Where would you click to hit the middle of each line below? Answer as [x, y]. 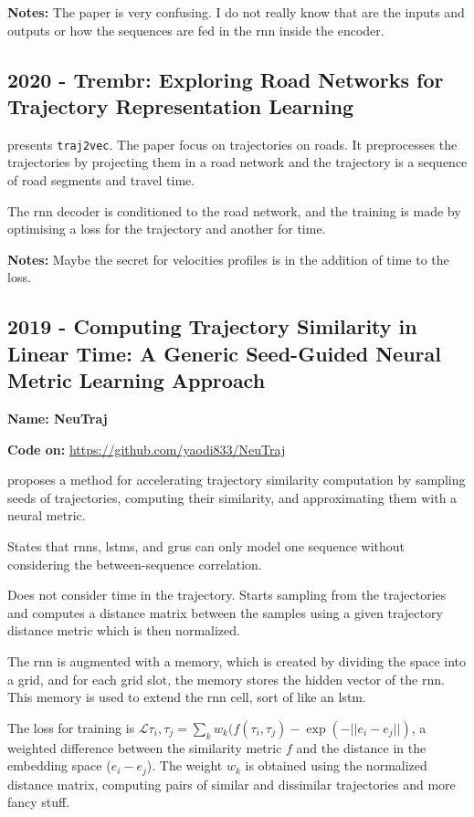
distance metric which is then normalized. [124, 630]
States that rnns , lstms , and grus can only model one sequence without [206, 545]
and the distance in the [361, 747]
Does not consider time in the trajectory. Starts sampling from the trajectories [227, 595]
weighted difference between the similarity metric [145, 747]
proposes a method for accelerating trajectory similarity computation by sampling [237, 480]
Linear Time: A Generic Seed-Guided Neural [224, 353]
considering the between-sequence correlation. [135, 564]
